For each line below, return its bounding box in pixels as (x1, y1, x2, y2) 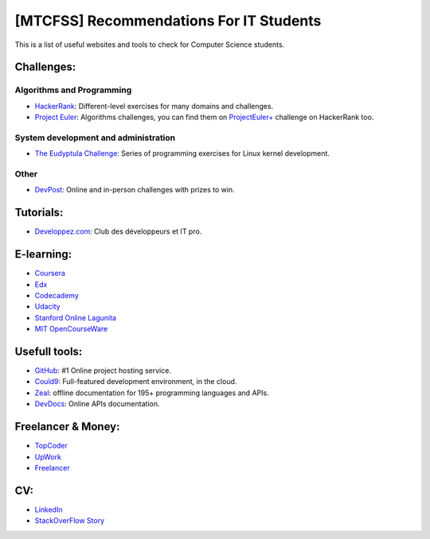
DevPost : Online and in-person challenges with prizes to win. (34, 185, 235, 195)
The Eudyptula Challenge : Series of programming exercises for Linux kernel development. (34, 149, 330, 158)
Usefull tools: (14, 344, 83, 358)
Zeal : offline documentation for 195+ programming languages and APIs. (34, 388, 270, 397)
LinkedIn (34, 505, 63, 514)
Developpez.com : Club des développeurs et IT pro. (34, 227, 202, 236)
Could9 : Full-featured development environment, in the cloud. (34, 377, 237, 386)
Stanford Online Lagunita (34, 312, 117, 322)
